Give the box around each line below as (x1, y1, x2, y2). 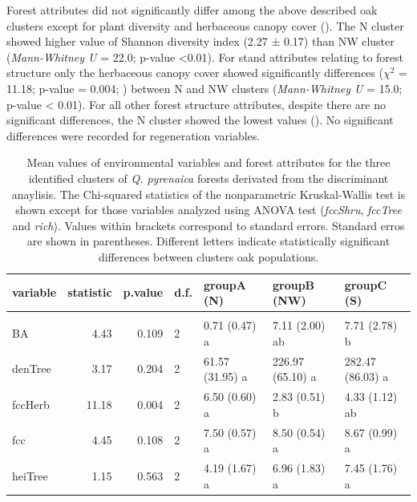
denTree (12, 360, 51, 377)
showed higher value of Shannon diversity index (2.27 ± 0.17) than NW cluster (6, 33, 395, 50)
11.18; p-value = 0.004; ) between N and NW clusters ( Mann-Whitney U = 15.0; (6, 79, 403, 96)
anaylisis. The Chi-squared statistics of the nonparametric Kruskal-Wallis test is (11, 185, 406, 202)
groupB (272, 276, 315, 293)
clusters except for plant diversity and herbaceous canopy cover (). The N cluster (6, 17, 404, 34)
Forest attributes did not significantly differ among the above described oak (6, 2, 378, 18)
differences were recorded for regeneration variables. (6, 127, 261, 144)
